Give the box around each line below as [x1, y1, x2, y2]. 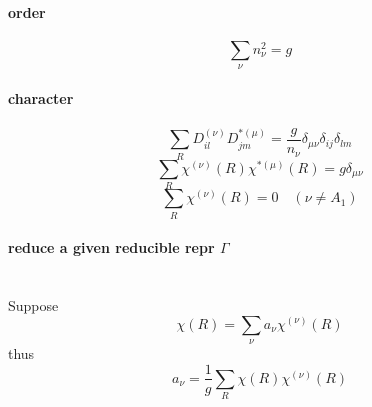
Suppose [8, 294, 59, 315]
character [8, 87, 74, 108]
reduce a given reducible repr [8, 237, 215, 258]
